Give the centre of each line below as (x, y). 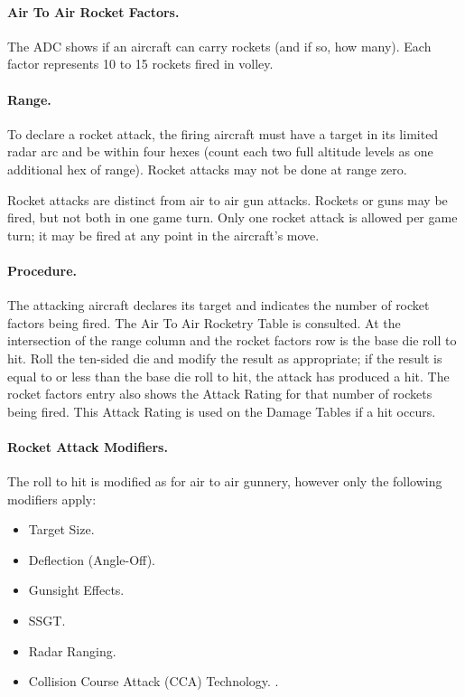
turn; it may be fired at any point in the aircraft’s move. (163, 235)
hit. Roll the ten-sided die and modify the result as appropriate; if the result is (225, 358)
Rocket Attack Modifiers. (88, 446)
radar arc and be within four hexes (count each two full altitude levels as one (220, 151)
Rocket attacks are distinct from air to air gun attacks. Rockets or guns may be (228, 199)
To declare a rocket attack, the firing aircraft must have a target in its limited (223, 133)
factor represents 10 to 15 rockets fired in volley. (140, 64)
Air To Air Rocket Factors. (93, 11)
